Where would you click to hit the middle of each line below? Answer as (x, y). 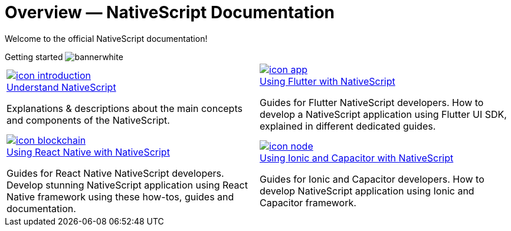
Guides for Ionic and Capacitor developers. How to (372, 179)
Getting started (34, 57)
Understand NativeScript (61, 87)
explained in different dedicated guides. (348, 126)
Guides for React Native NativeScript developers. (115, 173)
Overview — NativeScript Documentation (170, 12)
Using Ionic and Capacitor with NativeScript (357, 158)
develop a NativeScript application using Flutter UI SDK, (383, 114)
